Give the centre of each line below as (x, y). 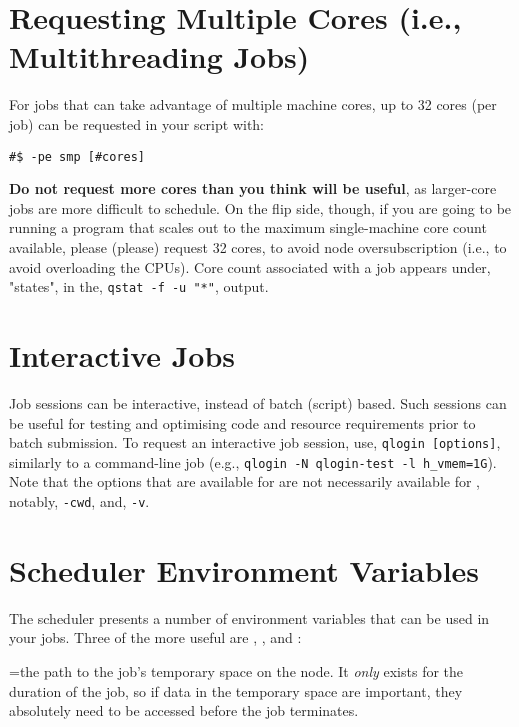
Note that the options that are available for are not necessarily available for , (244, 481)
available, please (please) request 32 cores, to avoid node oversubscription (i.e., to (258, 246)
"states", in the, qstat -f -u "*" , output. (139, 286)
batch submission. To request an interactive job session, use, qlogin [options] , (255, 442)
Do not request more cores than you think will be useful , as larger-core (253, 188)
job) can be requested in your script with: (137, 123)
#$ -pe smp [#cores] (77, 156)
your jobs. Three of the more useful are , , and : (155, 637)
